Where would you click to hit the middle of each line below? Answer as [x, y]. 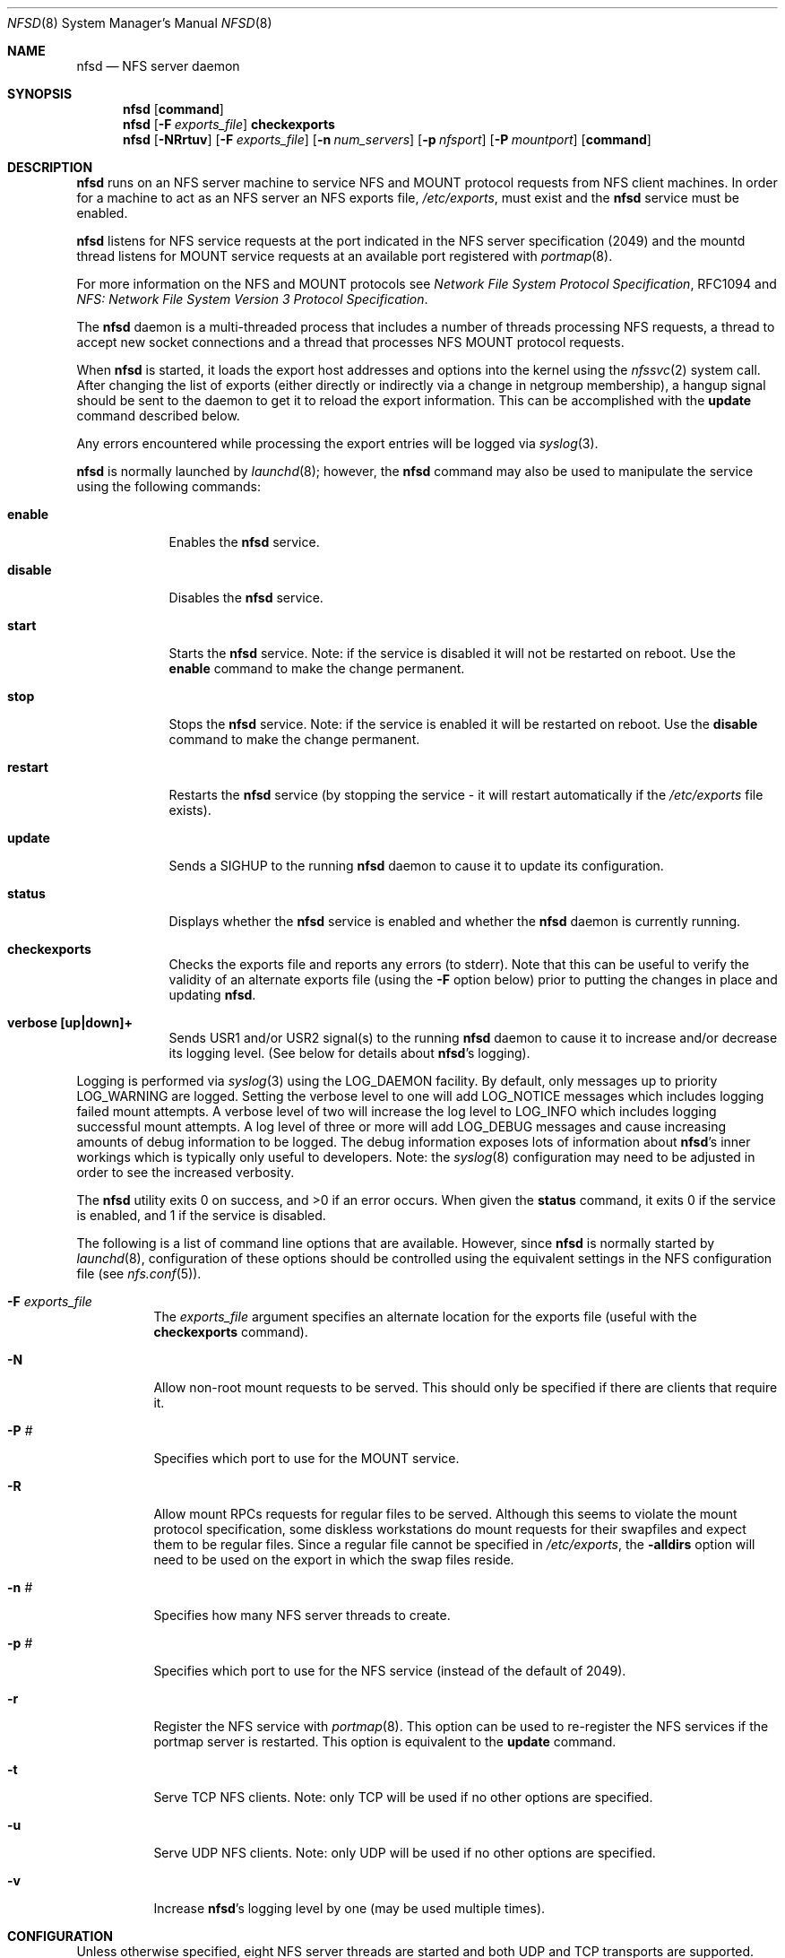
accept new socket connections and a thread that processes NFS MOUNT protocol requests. [350, 342]
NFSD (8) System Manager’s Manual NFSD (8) [140, 23]
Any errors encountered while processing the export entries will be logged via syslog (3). [337, 443]
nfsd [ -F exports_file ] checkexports [229, 124]
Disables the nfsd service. [246, 598]
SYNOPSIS [40, 94]
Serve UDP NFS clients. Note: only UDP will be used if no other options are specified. [405, 1853]
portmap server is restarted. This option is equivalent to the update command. [385, 1741]
